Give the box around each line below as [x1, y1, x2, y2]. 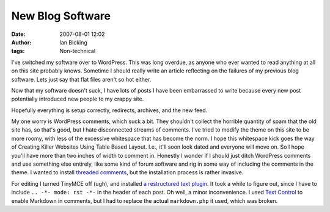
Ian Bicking [59, 38, 88, 46]
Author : [11, 38, 32, 46]
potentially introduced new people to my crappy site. [11, 95, 144, 103]
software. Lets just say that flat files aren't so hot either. [11, 76, 152, 83]
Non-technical [59, 48, 96, 55]
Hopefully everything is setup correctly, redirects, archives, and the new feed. [11, 107, 208, 114]
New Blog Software [11, 9, 111, 23]
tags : [11, 48, 25, 55]
